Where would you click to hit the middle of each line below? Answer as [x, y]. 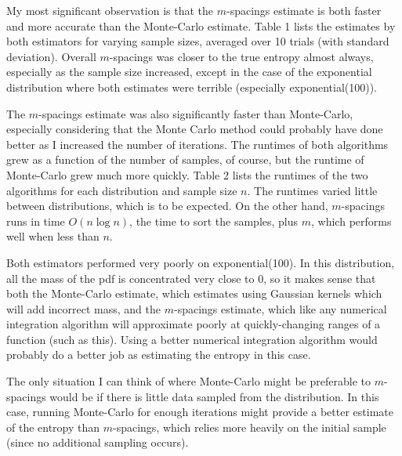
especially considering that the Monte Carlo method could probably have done [195, 129]
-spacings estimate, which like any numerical [280, 308]
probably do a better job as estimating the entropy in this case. [159, 355]
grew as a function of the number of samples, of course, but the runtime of [185, 159]
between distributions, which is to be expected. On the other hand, [167, 206]
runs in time [36, 221]
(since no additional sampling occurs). [98, 442]
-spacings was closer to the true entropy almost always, [241, 56]
